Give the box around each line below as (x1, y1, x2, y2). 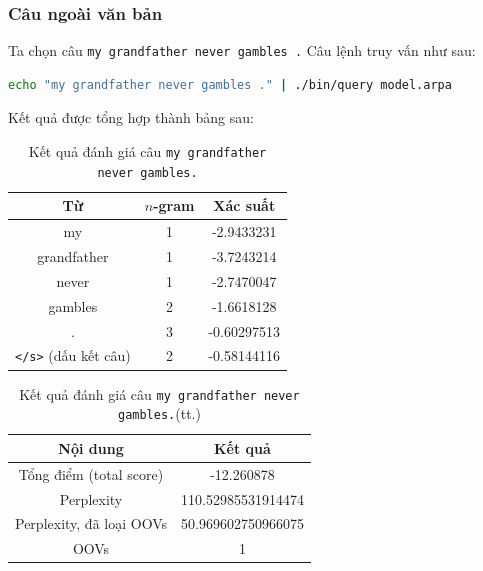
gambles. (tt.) (117, 403, 201, 424)
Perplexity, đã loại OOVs (15, 513, 167, 534)
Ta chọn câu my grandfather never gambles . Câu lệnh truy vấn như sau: (8, 40, 476, 61)
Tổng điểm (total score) (18, 463, 164, 484)
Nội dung (58, 437, 124, 458)
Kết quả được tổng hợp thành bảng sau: (8, 107, 254, 128)
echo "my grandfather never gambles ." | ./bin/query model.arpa (8, 77, 452, 92)
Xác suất (213, 195, 276, 216)
